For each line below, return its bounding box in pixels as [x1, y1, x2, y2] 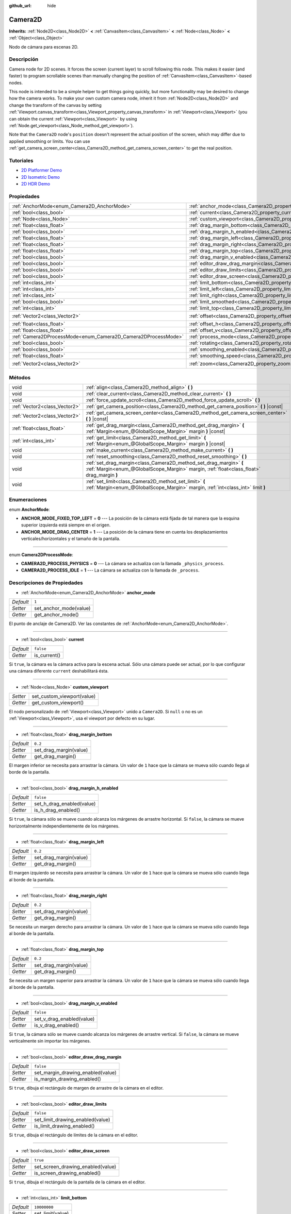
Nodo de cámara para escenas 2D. [9, 44, 79, 50]
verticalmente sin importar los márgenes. [9, 1038, 91, 1044]
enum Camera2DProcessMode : [9, 552, 74, 557]
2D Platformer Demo [21, 168, 63, 173]
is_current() [34, 652, 61, 658]
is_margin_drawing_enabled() [34, 1076, 101, 1082]
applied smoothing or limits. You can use [9, 138, 90, 144]
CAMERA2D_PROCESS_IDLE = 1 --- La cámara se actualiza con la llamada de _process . [21, 567, 200, 573]
